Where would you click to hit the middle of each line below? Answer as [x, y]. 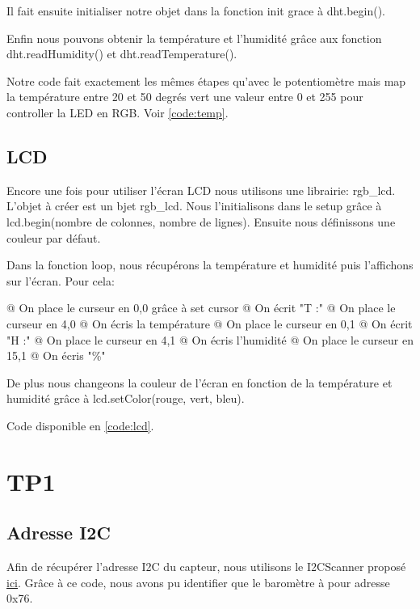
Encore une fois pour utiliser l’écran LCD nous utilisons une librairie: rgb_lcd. [201, 190]
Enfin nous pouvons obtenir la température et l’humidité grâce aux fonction [194, 38]
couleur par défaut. [54, 237]
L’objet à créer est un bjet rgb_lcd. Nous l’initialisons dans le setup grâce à [194, 206]
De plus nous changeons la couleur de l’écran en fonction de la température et [199, 382]
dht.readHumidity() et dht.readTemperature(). [122, 54]
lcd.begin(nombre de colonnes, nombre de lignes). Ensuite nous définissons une [201, 221]
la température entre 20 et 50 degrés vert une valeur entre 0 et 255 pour [185, 97]
